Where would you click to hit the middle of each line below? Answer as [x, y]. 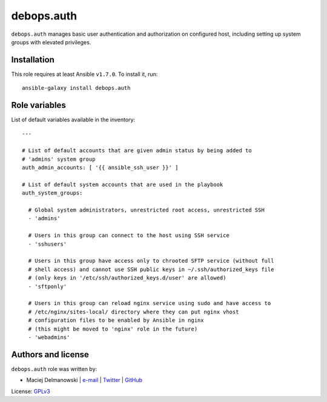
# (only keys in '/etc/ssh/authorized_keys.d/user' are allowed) [127, 278]
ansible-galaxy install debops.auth [76, 88]
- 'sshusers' [48, 244]
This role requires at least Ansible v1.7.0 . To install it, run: [84, 74]
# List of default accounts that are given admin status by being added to [137, 151]
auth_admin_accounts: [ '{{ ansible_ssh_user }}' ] [100, 168]
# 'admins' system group [59, 159]
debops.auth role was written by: [54, 369]
